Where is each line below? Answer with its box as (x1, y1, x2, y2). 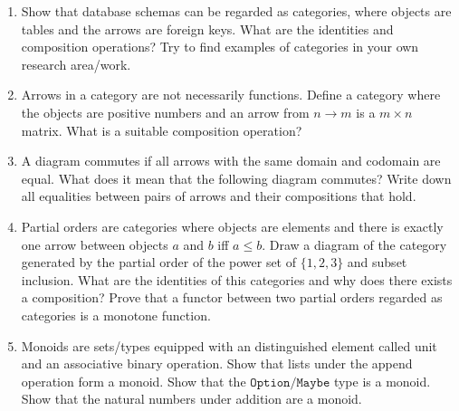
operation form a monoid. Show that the (21, 371, 246, 390)
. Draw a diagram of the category (262, 234, 447, 253)
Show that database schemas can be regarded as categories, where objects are (21, 2, 452, 20)
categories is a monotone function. (21, 305, 211, 324)
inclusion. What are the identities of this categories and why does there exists (21, 270, 453, 289)
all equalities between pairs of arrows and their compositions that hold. (21, 186, 416, 205)
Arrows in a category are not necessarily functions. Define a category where (21, 85, 441, 104)
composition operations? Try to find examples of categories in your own (21, 37, 419, 56)
